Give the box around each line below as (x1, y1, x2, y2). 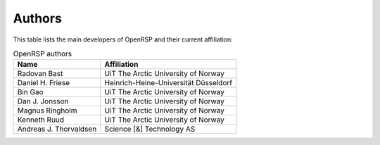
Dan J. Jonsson (17, 96, 70, 106)
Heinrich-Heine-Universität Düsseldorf (104, 78, 232, 88)
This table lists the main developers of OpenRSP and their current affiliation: (13, 35, 234, 44)
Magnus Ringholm (17, 106, 77, 115)
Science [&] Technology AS (104, 124, 196, 134)
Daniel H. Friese (17, 78, 70, 88)
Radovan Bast (17, 69, 63, 79)
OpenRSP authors (13, 49, 72, 59)
